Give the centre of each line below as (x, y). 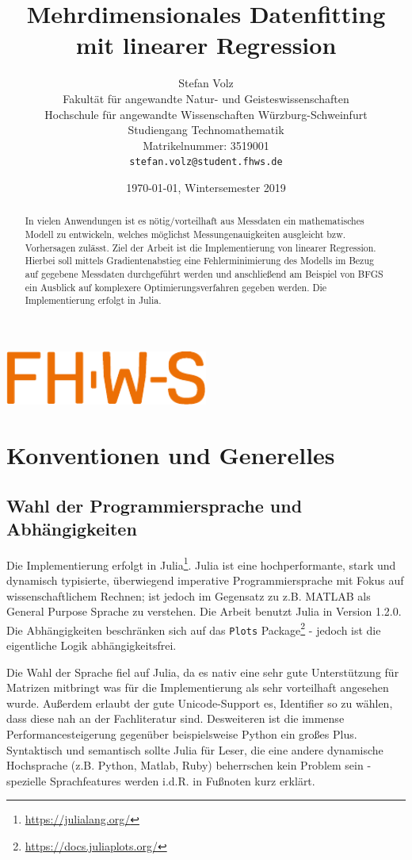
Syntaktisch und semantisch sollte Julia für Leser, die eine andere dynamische (195, 749)
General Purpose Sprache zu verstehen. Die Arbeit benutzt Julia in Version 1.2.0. (204, 611)
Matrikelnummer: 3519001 (206, 145)
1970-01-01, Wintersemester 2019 (206, 187)
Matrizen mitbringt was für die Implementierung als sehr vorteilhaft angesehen (198, 687)
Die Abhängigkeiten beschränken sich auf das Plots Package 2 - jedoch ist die (194, 628)
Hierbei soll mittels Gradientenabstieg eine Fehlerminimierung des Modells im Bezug (199, 261)
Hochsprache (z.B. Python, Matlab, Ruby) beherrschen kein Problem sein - (189, 765)
